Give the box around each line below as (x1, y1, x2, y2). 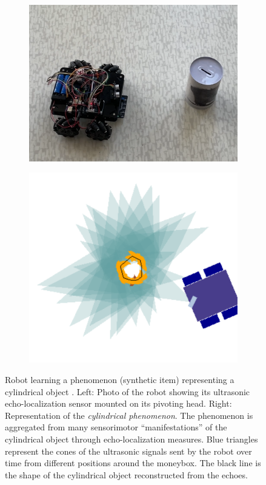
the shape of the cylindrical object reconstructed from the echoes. (5, 468, 248, 481)
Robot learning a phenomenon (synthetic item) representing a (5, 373, 234, 385)
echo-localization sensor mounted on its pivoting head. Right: (5, 397, 232, 410)
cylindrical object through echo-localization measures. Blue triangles (5, 432, 258, 445)
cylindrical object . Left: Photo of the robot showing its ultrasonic (5, 385, 250, 398)
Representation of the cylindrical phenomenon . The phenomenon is (5, 409, 253, 421)
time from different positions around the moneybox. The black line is (5, 456, 261, 469)
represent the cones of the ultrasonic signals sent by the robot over (5, 444, 252, 457)
